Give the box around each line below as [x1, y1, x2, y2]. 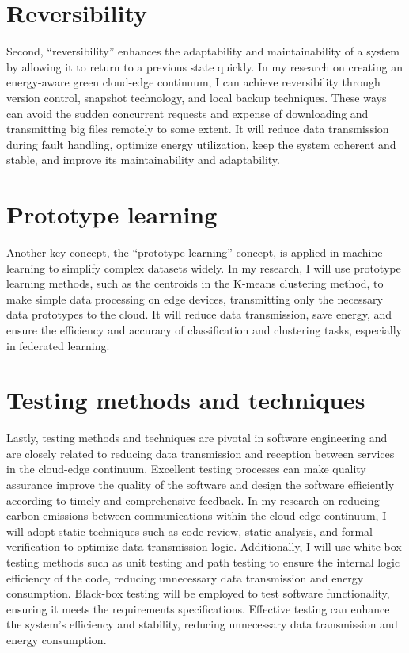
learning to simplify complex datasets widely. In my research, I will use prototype [6, 259, 401, 276]
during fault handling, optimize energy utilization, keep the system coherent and [6, 136, 396, 152]
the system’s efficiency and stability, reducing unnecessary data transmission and [6, 616, 398, 632]
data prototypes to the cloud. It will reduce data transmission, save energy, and [6, 306, 392, 323]
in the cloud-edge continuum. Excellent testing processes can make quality [6, 460, 366, 477]
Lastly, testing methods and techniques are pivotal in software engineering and [6, 430, 388, 446]
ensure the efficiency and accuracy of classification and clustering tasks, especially [6, 321, 402, 338]
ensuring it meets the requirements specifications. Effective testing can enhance [6, 600, 390, 617]
